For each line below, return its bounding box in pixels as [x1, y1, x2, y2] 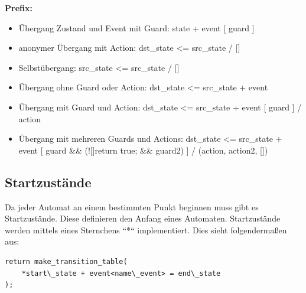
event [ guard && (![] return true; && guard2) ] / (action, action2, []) [18, 144, 268, 156]
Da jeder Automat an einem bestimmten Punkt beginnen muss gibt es [5, 200, 259, 213]
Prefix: [5, 2, 32, 14]
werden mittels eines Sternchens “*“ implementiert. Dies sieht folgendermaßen [5, 223, 287, 236]
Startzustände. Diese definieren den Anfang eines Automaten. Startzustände [5, 212, 281, 224]
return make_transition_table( [5, 257, 128, 266]
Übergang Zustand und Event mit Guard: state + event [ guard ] [18, 21, 255, 34]
